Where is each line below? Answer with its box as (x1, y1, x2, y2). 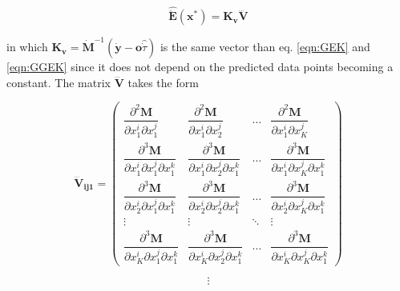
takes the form (127, 74, 199, 90)
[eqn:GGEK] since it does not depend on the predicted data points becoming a (6, 58, 394, 75)
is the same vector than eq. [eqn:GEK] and (160, 38, 370, 55)
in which (6, 38, 48, 55)
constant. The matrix (6, 74, 111, 90)
